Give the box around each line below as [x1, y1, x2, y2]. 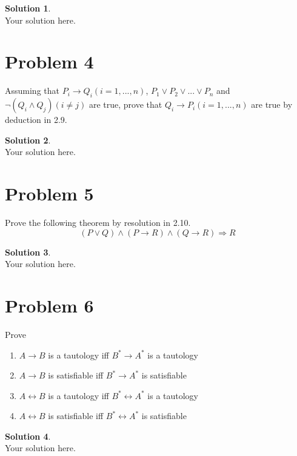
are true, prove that [88, 98, 162, 111]
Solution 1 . [5, 2, 51, 14]
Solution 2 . [5, 133, 51, 146]
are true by [251, 98, 293, 111]
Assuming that [5, 84, 59, 97]
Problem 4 [5, 49, 94, 74]
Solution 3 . [5, 245, 51, 258]
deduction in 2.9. [5, 113, 67, 126]
